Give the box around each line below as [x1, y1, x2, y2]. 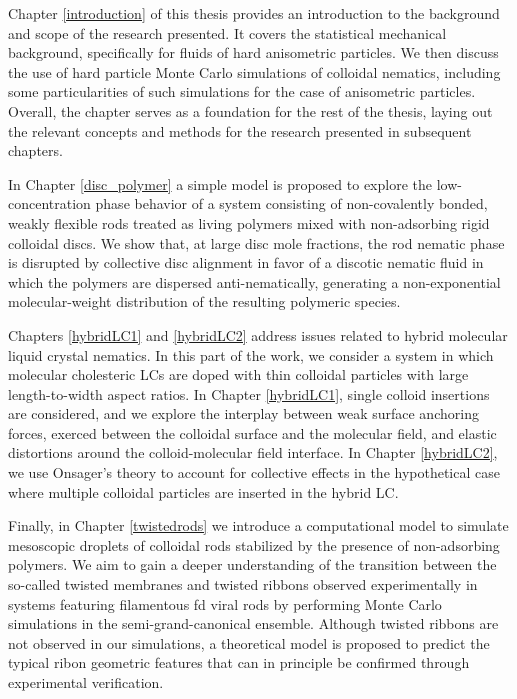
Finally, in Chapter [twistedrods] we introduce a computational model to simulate [8, 515, 509, 536]
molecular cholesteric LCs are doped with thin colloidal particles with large [8, 364, 469, 385]
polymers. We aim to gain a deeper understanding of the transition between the [8, 554, 497, 575]
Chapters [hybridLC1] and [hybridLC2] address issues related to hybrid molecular [8, 324, 508, 345]
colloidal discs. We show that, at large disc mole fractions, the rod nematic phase [8, 232, 505, 253]
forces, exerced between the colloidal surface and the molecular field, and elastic [8, 422, 497, 443]
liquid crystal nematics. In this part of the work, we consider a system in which [8, 344, 494, 365]
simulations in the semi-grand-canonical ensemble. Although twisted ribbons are [8, 613, 499, 634]
